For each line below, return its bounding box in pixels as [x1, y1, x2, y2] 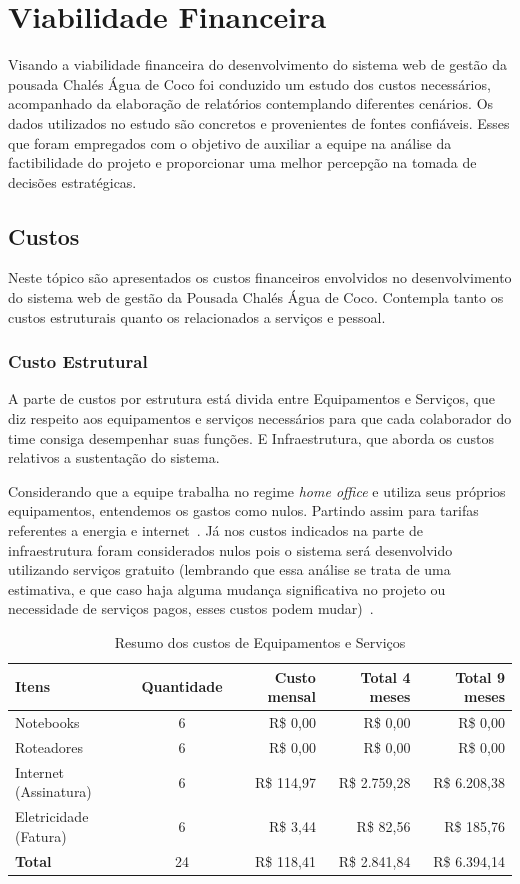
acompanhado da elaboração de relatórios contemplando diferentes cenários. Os [8, 93, 494, 114]
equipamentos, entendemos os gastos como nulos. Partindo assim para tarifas [8, 500, 479, 521]
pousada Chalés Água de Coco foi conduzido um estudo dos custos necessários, [8, 73, 491, 94]
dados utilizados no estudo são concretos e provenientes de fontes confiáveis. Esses [8, 112, 510, 133]
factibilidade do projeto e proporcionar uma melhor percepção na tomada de [8, 152, 477, 173]
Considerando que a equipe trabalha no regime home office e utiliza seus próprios [8, 480, 506, 501]
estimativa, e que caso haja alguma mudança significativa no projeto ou [8, 578, 446, 599]
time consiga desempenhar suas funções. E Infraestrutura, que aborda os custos [8, 427, 495, 448]
